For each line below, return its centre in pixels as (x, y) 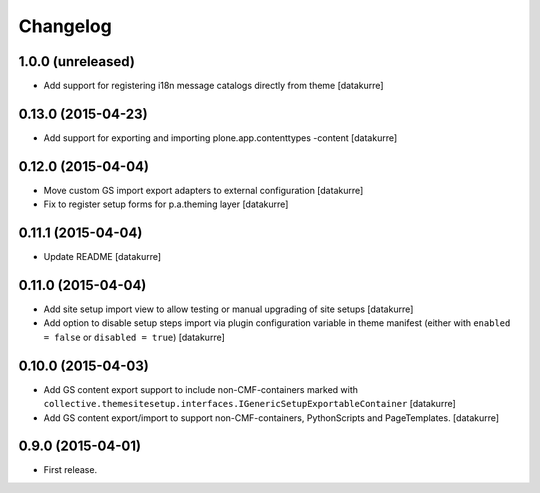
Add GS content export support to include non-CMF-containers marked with (201, 389)
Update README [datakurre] (102, 257)
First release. (70, 470)
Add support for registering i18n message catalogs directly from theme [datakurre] (213, 86)
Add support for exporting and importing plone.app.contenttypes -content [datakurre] (220, 137)
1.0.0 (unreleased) (76, 61)
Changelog (65, 26)
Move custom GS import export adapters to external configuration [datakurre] (203, 190)
